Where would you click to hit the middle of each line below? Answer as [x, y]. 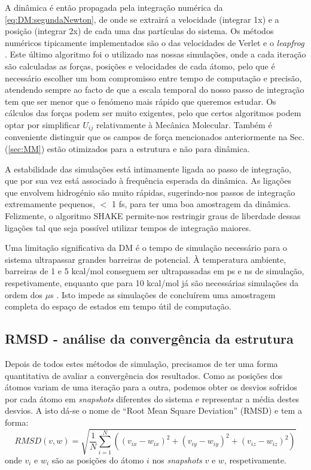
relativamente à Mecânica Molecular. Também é [184, 124]
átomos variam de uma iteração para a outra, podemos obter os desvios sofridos [151, 387]
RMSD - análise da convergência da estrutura [149, 339]
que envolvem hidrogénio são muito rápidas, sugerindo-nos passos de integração [150, 192]
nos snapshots [177, 460]
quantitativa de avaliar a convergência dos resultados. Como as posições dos [144, 375]
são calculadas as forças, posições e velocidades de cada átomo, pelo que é [140, 66]
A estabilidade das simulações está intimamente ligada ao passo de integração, [148, 169]
